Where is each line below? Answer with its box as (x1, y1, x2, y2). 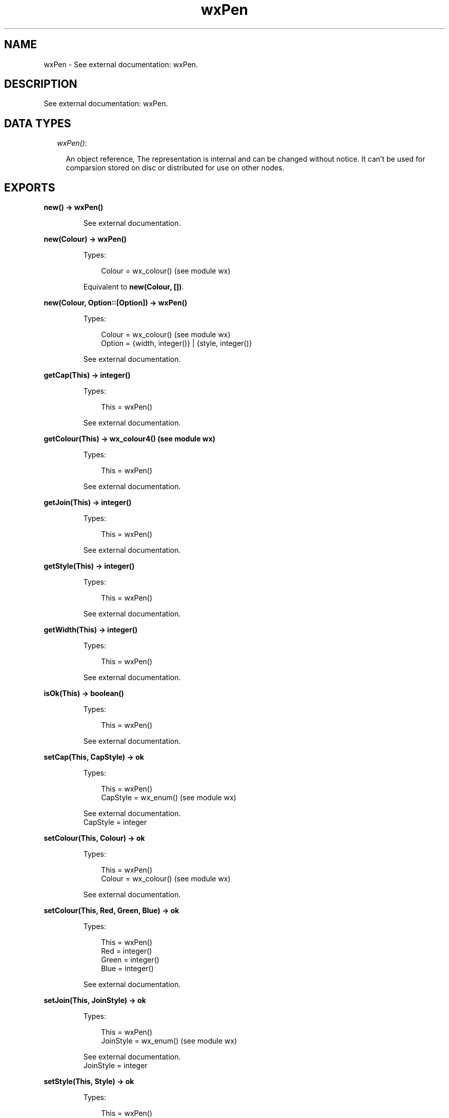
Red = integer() (101, 947, 152, 956)
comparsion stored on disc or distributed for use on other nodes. (66, 163, 284, 172)
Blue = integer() (101, 964, 154, 973)
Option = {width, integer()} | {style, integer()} (101, 339, 252, 348)
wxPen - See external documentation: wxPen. (44, 60, 198, 69)
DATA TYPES (4, 117, 71, 130)
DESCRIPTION (4, 78, 77, 91)
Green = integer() (101, 955, 159, 965)
